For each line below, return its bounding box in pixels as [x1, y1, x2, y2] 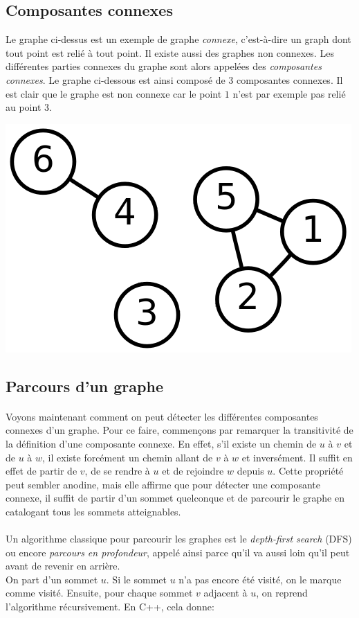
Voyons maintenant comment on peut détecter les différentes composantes [6, 409, 318, 423]
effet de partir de [6, 463, 77, 478]
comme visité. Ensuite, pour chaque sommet [6, 585, 193, 600]
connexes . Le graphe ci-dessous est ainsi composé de [6, 72, 225, 87]
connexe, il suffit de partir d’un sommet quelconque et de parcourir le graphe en [6, 491, 344, 505]
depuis [237, 463, 264, 478]
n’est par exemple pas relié [232, 86, 346, 100]
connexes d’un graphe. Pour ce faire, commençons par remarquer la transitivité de [6, 423, 353, 437]
